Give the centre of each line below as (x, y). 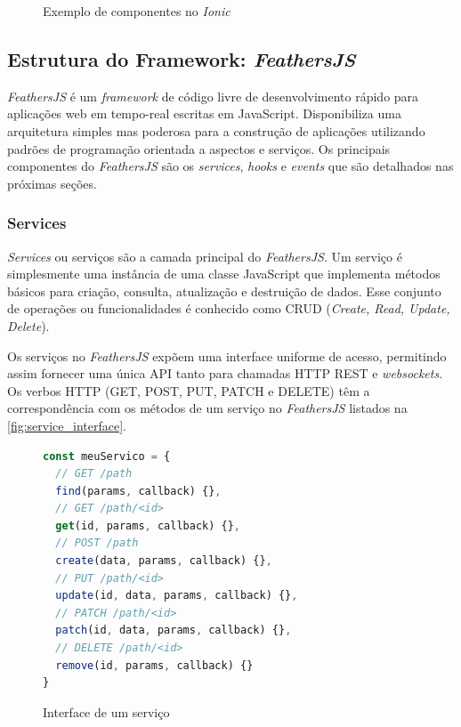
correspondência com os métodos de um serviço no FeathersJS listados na (207, 408)
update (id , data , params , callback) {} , (177, 596)
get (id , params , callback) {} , (148, 525)
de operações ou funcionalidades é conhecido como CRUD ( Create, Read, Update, (229, 308)
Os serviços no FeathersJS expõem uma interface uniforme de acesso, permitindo (227, 355)
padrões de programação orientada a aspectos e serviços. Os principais (199, 148)
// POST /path (97, 543)
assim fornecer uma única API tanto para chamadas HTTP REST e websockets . (225, 373)
